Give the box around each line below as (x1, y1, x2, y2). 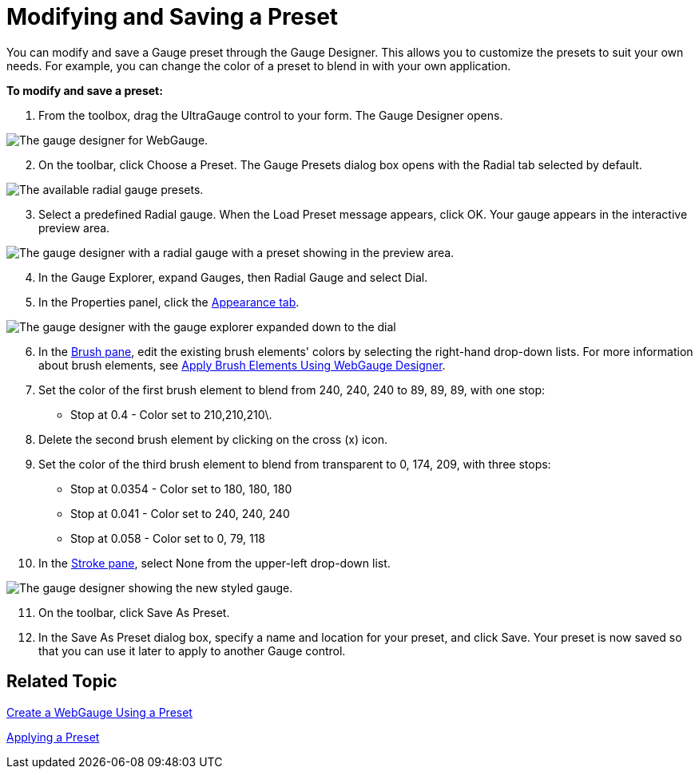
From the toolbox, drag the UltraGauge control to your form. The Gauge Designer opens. (38, 108, 503, 122)
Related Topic (6, 671, 117, 692)
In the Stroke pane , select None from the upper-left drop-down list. (38, 556, 391, 570)
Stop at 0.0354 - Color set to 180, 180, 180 (70, 481, 292, 496)
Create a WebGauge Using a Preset (6, 705, 193, 719)
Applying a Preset (6, 730, 100, 744)
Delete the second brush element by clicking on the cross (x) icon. (38, 432, 388, 446)
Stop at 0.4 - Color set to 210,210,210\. (70, 407, 272, 421)
